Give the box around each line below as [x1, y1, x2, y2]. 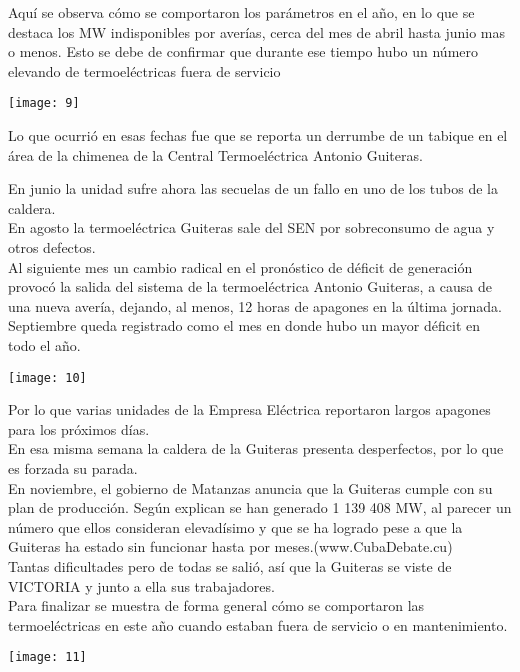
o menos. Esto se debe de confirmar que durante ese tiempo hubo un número [8, 41, 479, 62]
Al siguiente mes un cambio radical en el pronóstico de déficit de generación [8, 256, 473, 277]
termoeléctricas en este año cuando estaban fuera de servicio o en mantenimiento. [8, 614, 508, 635]
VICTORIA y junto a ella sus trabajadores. [8, 575, 275, 596]
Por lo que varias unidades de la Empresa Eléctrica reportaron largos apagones [8, 399, 491, 420]
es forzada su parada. [8, 458, 138, 478]
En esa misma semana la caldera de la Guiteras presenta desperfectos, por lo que [8, 438, 504, 459]
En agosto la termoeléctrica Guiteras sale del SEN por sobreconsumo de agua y [8, 217, 495, 238]
